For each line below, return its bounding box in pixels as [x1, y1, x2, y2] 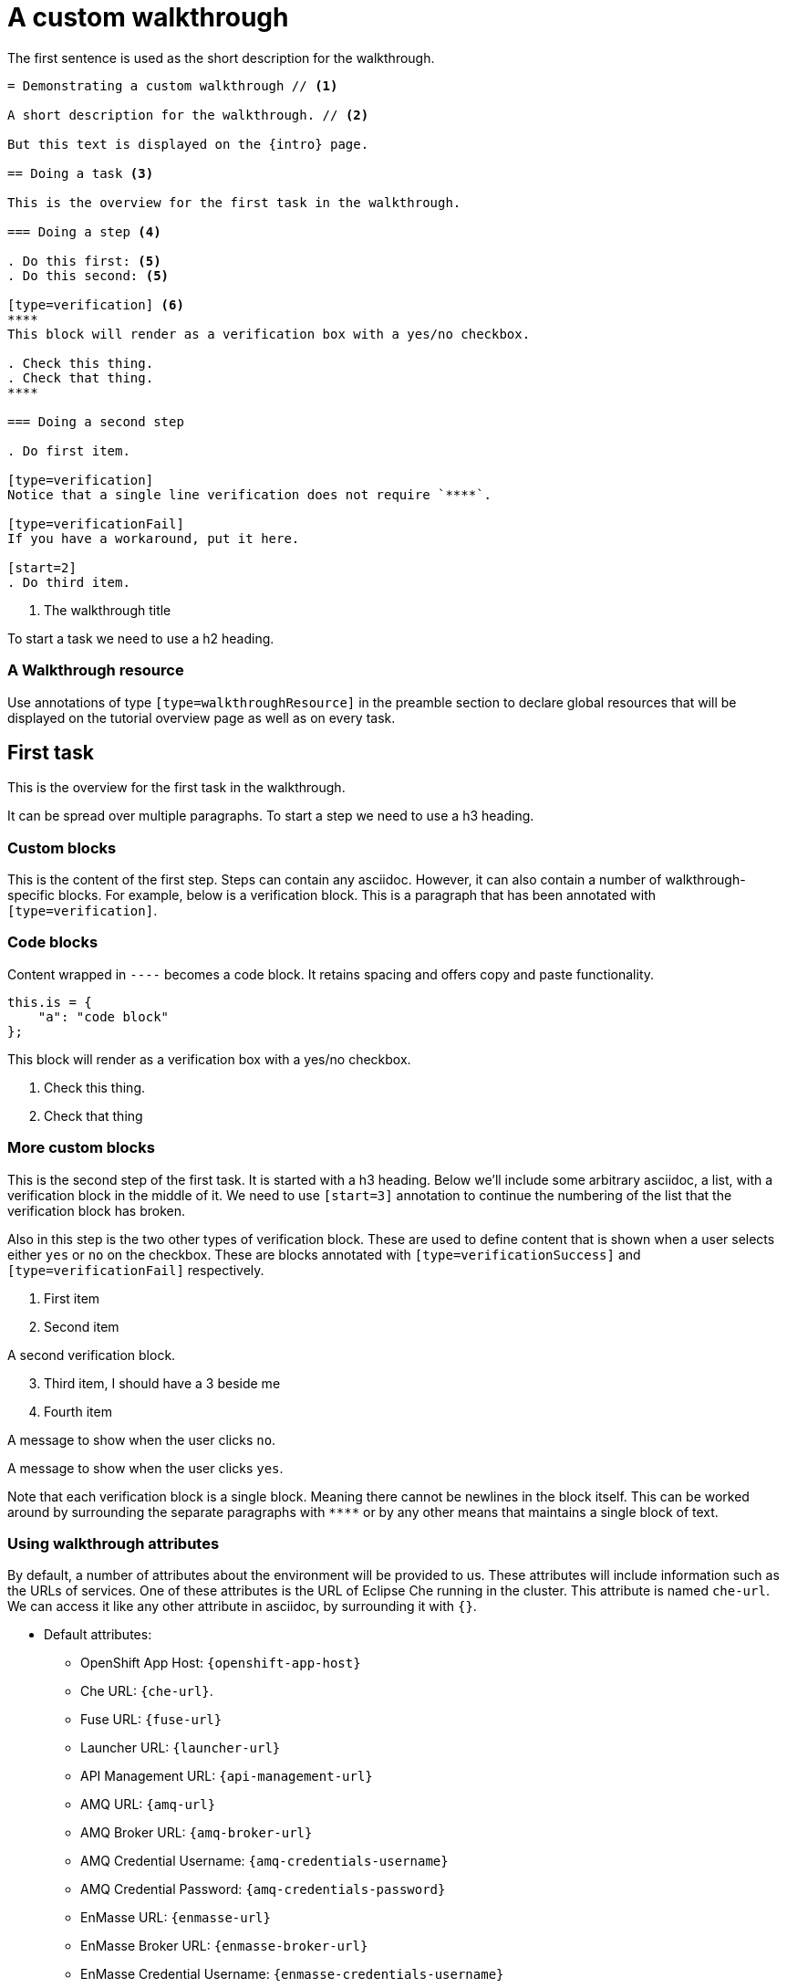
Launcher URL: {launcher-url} [80, 1740, 281, 1756]
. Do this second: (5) [7, 267, 170, 283]
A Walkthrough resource [7, 661, 184, 680]
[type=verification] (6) [7, 297, 184, 312]
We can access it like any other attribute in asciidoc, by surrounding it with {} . [7, 1598, 477, 1615]
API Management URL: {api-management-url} [80, 1768, 373, 1784]
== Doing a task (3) [7, 165, 154, 181]
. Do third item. [7, 574, 130, 590]
